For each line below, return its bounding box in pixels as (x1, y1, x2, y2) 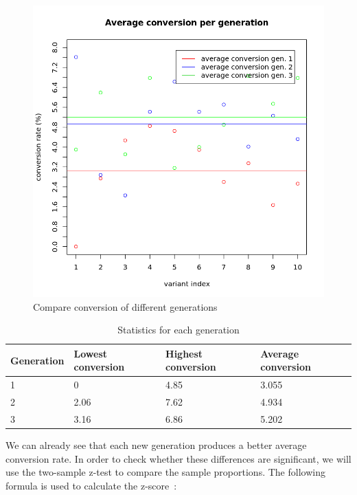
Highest (165, 346, 203, 360)
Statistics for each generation (117, 322, 240, 337)
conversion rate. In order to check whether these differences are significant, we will (5, 451, 352, 465)
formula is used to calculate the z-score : (5, 478, 177, 492)
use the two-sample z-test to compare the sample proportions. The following (5, 465, 325, 479)
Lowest (73, 346, 108, 360)
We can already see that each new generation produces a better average (5, 438, 307, 452)
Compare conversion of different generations (33, 299, 218, 313)
